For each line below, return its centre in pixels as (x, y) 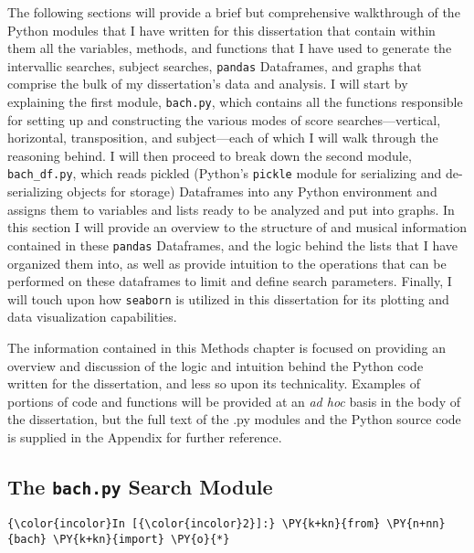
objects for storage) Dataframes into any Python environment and (252, 191)
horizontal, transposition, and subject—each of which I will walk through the (223, 138)
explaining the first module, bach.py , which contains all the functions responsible (235, 102)
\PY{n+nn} (416, 524)
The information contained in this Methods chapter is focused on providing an (226, 347)
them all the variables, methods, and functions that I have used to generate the (230, 48)
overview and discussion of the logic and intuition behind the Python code (216, 365)
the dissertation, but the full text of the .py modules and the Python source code (234, 419)
